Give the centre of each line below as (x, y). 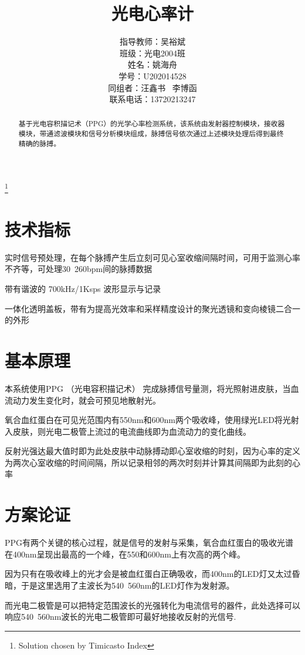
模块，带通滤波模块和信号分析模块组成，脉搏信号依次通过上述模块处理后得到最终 (151, 134)
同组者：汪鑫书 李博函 (152, 87)
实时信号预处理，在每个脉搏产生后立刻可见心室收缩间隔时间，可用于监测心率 (152, 257)
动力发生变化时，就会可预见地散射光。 (87, 400)
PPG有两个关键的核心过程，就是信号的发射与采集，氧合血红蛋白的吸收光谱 (149, 543)
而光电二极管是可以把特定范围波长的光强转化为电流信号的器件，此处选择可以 (152, 605)
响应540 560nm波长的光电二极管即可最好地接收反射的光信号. (121, 617)
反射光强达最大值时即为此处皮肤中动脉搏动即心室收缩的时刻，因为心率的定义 (152, 451)
